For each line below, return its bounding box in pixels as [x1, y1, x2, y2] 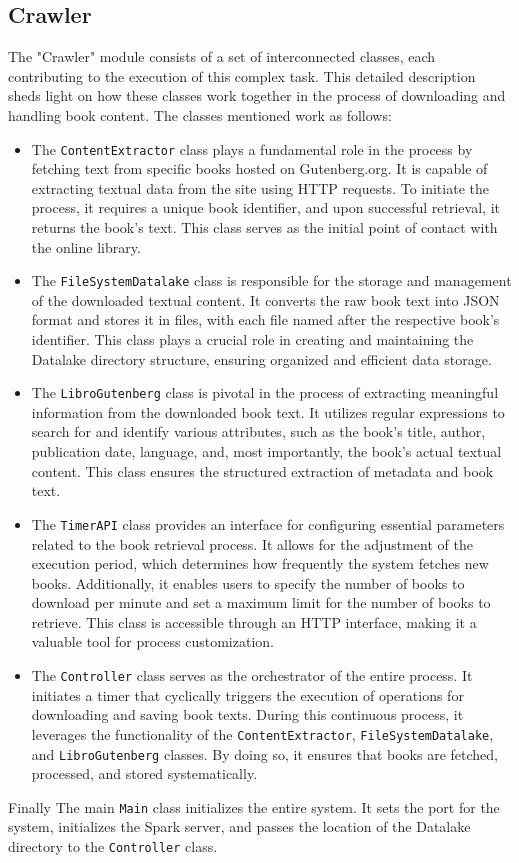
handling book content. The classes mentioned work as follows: [8, 104, 392, 125]
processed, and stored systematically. [31, 763, 258, 784]
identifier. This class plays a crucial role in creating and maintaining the [31, 329, 474, 350]
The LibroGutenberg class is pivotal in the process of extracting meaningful [31, 382, 499, 403]
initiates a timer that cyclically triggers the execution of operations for [31, 684, 464, 705]
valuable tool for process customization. [31, 631, 274, 652]
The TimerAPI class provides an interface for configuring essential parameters [31, 513, 505, 534]
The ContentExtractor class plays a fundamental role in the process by [31, 138, 473, 159]
